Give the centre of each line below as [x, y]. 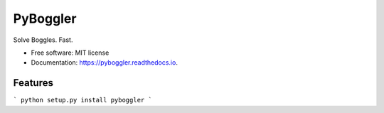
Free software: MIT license [70, 53]
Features [33, 83]
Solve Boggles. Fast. [43, 40]
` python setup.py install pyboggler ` [82, 100]
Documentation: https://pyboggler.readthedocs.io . [104, 63]
